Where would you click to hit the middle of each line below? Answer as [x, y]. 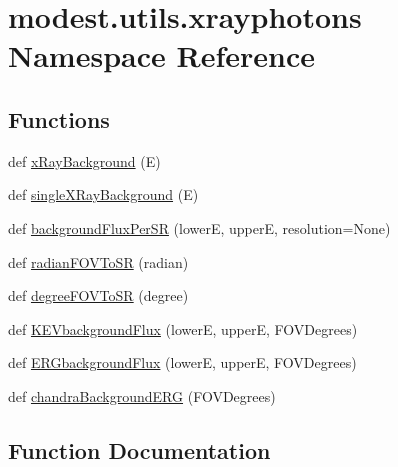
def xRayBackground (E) [84, 160]
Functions [59, 118]
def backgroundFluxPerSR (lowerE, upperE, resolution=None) [199, 227]
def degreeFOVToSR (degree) [98, 295]
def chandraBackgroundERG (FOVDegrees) [142, 395]
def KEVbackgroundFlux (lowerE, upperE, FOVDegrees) [183, 328]
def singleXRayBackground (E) [103, 194]
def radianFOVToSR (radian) [98, 261]
